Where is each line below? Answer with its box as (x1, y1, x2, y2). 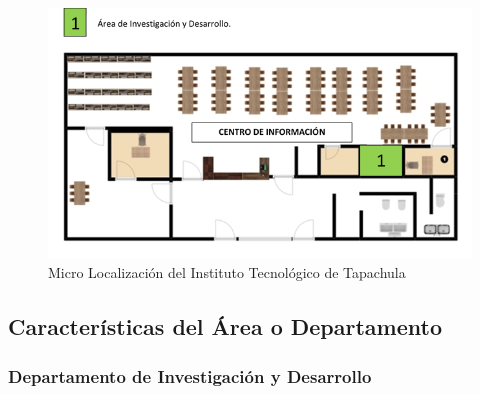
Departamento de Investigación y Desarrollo (8, 363, 372, 388)
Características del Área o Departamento (8, 311, 443, 342)
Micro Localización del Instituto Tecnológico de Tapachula (48, 262, 406, 283)
